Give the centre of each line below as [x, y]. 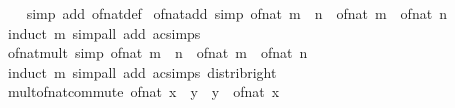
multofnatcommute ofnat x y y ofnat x [143, 91]
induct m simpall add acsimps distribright [142, 71]
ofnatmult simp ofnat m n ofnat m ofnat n [157, 52]
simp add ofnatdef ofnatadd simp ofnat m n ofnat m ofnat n [236, 13]
